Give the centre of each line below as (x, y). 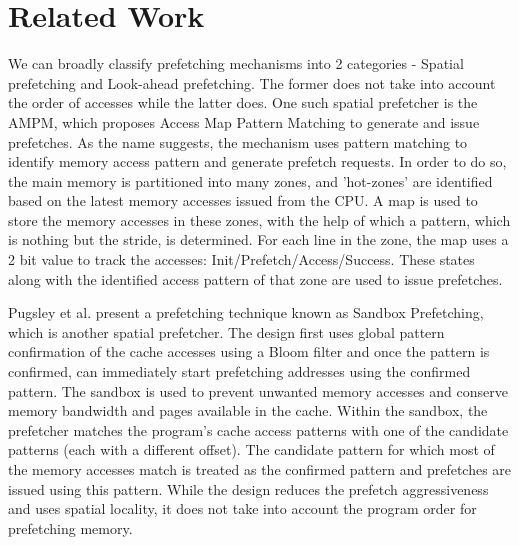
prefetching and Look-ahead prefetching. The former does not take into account (252, 82)
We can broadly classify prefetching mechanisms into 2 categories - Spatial (236, 63)
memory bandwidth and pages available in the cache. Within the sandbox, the (248, 410)
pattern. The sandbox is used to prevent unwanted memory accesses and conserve (258, 390)
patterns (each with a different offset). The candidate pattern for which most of (251, 449)
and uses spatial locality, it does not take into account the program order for (242, 508)
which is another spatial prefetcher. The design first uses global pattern (226, 331)
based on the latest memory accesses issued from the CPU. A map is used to (243, 200)
